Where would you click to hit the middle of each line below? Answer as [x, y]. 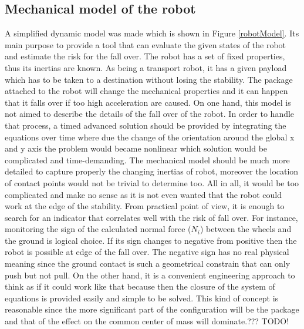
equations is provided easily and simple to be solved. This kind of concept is [142, 298]
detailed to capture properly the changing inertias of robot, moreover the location [152, 171]
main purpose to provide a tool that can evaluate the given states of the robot [146, 44]
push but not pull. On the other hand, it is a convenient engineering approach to [150, 275]
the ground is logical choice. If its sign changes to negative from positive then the [151, 240]
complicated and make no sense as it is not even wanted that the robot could [143, 194]
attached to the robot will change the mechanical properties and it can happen [146, 91]
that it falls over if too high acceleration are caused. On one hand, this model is [148, 102]
